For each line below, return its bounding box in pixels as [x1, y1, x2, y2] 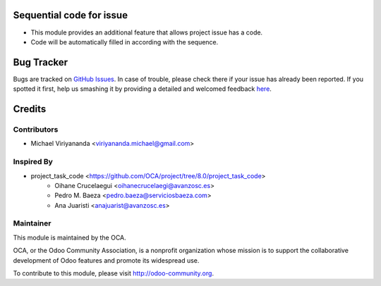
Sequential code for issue [13, 9, 128, 21]
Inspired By [13, 157, 53, 167]
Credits [13, 103, 47, 116]
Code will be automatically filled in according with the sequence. [30, 37, 219, 46]
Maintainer [13, 218, 52, 228]
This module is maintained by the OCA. [13, 233, 126, 242]
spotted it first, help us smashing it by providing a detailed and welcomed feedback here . [13, 85, 272, 93]
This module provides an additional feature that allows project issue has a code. [30, 28, 263, 37]
